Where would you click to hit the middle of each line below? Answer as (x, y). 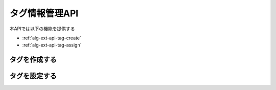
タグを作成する (33, 60)
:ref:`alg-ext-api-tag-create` (52, 38)
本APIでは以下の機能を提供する (42, 29)
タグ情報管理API (44, 13)
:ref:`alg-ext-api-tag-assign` (52, 45)
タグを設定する (33, 76)
